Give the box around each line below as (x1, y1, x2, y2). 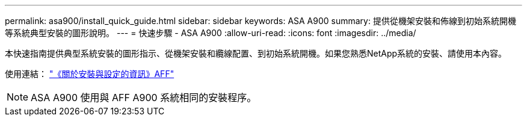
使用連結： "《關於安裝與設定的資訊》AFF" (5, 69, 174, 79)
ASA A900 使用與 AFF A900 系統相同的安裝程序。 (31, 92, 257, 104)
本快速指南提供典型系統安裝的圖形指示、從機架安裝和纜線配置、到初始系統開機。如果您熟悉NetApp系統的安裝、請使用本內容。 (5, 48, 507, 58)
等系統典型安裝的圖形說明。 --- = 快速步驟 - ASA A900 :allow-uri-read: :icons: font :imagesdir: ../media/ (5, 28, 416, 38)
